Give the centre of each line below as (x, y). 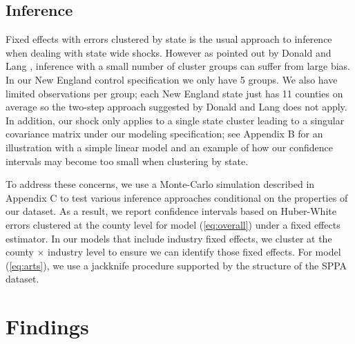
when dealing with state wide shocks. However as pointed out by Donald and (169, 52)
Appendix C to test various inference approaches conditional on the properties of (177, 197)
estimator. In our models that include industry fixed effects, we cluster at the (169, 238)
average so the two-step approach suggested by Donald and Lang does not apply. (176, 107)
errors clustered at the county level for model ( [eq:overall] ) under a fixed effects (173, 224)
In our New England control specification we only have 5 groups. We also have (172, 79)
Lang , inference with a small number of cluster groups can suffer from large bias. (178, 66)
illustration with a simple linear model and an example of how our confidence (169, 147)
